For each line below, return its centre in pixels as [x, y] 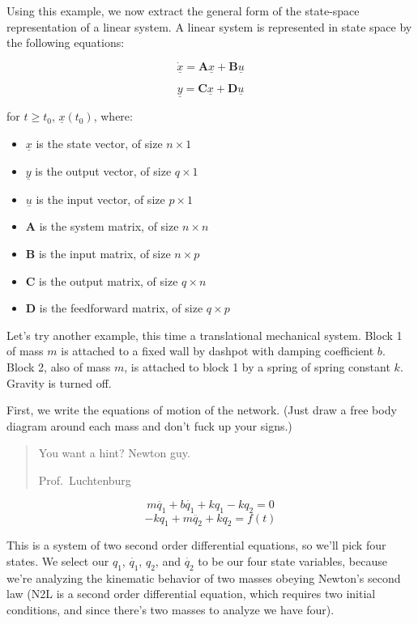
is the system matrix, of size [109, 226]
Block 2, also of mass [59, 367]
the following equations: [66, 42]
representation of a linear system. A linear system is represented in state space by [209, 26]
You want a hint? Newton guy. [114, 453]
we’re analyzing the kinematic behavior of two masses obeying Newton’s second [204, 577]
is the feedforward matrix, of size [121, 308]
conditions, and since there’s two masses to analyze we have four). [171, 609]
